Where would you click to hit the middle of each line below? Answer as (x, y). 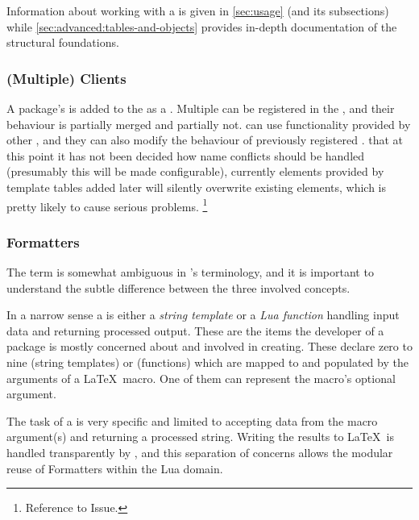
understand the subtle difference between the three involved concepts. (178, 287)
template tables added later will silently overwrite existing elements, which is (197, 187)
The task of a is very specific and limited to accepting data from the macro (192, 420)
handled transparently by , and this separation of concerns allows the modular (200, 452)
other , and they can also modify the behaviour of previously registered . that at (205, 140)
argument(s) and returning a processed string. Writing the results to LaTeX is (200, 437)
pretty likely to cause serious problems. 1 (107, 205)
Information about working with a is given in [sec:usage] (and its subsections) (198, 10)
